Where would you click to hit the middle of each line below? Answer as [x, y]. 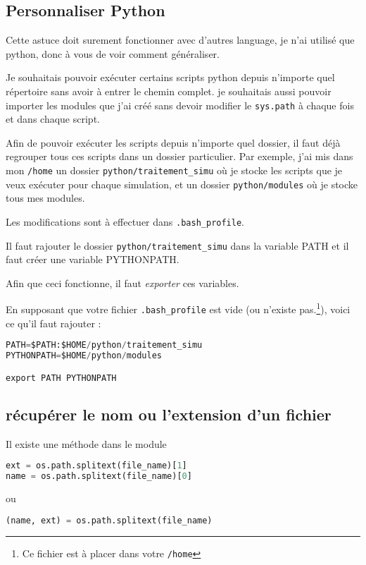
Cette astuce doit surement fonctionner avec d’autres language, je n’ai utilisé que [180, 40]
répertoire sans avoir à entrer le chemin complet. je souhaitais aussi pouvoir [169, 91]
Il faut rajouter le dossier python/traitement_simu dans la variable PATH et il [177, 245]
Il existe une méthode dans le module [86, 443]
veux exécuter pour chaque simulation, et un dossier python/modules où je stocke [182, 184]
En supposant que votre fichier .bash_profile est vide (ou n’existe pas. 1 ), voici [178, 308]
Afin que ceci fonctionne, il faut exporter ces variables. [122, 282]
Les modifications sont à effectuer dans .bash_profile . [125, 221]
